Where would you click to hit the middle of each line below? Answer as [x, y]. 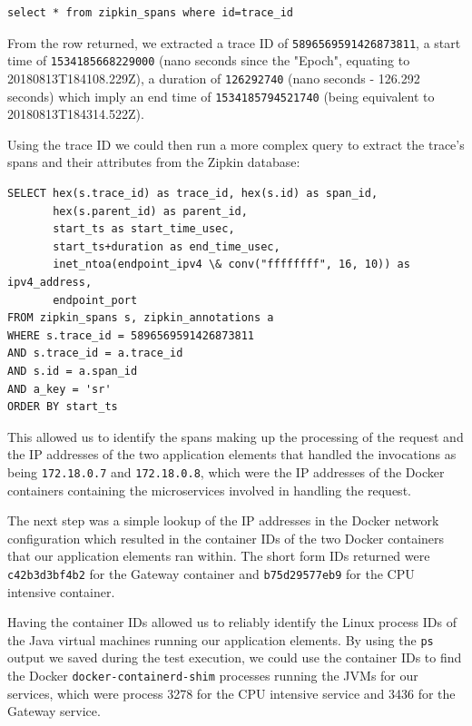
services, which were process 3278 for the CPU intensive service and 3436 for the [231, 693]
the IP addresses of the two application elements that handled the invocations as [232, 454]
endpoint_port [95, 300]
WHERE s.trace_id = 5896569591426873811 [131, 335]
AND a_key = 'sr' [59, 389]
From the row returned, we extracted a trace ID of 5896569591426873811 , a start [234, 42]
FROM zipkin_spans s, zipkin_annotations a [141, 318]
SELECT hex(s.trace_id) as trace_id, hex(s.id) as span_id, [193, 193]
